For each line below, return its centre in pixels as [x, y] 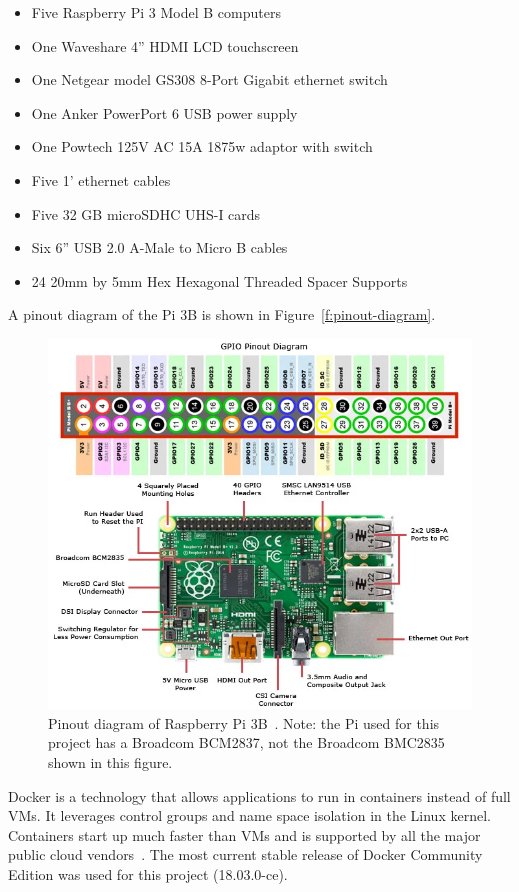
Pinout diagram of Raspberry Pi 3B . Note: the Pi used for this [244, 722]
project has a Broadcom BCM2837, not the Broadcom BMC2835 [246, 742]
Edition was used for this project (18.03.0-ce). [148, 873]
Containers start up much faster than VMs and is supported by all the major [244, 834]
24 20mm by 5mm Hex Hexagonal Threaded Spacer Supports [219, 280]
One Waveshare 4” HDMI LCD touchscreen [165, 45]
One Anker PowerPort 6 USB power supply [164, 112]
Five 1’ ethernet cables [101, 179]
